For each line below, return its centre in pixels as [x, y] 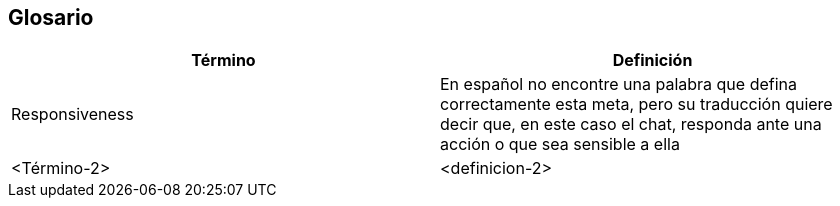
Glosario [51, 17]
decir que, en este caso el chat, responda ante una [631, 124]
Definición [652, 60]
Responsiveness [72, 114]
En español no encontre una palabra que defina [618, 84]
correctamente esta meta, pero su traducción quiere [636, 104]
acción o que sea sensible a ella [560, 144]
